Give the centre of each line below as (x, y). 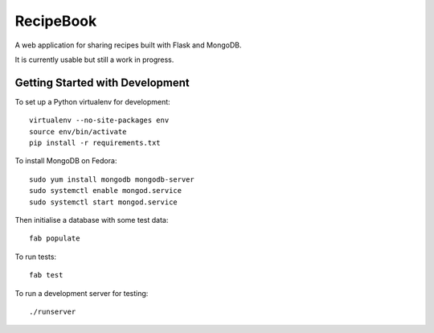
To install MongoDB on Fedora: (66, 161)
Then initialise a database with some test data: (92, 220)
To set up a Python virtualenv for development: (92, 101)
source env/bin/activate (78, 132)
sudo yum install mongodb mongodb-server (112, 179)
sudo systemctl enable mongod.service (106, 191)
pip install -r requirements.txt (95, 143)
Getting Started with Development (102, 82)
